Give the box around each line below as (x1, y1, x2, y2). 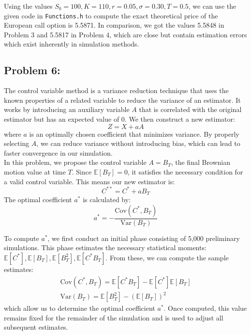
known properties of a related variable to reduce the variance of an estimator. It (4, 95, 241, 105)
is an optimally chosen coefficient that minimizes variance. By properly (29, 128, 239, 139)
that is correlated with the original (139, 104, 242, 114)
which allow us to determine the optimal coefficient (4, 303, 155, 313)
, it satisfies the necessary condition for (127, 166, 243, 176)
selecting (4, 138, 30, 148)
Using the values (4, 1, 53, 11)
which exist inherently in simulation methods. (4, 39, 139, 49)
